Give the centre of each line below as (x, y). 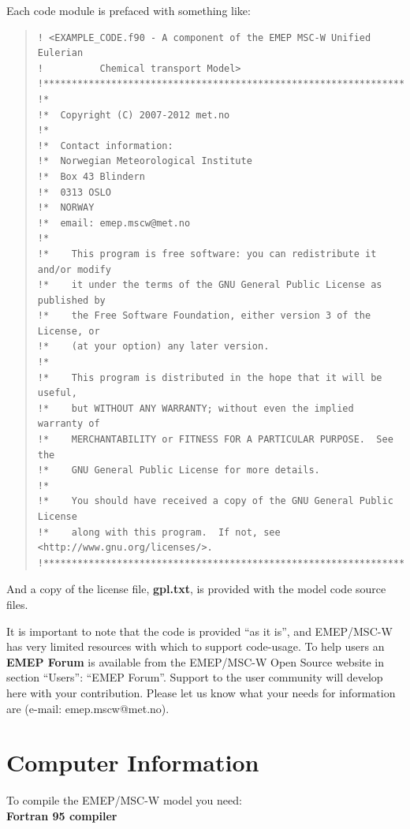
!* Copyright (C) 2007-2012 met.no (134, 115)
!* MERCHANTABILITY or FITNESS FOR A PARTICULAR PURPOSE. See (215, 440)
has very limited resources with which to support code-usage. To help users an (196, 646)
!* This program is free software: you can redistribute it (207, 254)
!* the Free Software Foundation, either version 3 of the (204, 316)
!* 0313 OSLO (74, 192)
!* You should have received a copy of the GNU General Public (215, 501)
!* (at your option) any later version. (153, 347)
